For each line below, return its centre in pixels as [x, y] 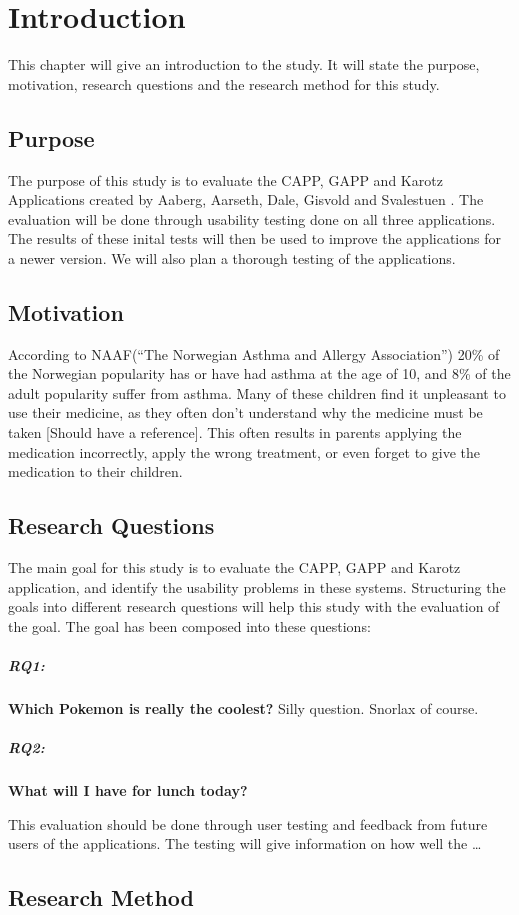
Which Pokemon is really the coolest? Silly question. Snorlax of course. [243, 707]
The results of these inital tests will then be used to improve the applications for [254, 238]
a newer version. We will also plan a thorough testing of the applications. [232, 257]
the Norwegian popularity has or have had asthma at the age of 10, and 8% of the [259, 373]
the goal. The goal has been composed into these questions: [189, 625]
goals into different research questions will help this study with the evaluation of [254, 606]
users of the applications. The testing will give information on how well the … [245, 843]
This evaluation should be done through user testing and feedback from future [248, 823]
